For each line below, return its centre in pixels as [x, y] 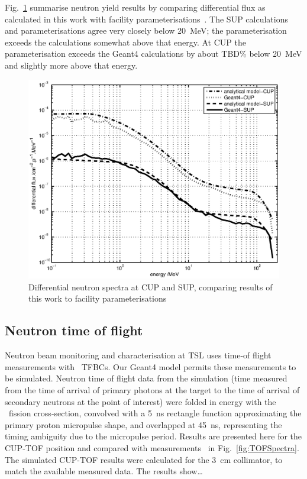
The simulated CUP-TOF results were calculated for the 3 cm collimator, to [144, 459]
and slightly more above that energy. [71, 65]
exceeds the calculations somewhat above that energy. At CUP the [125, 42]
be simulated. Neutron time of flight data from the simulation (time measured [146, 378]
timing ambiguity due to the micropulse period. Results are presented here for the [153, 436]
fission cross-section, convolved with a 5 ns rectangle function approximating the [155, 413]
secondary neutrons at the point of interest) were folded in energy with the [140, 401]
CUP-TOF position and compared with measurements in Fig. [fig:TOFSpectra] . [152, 447]
